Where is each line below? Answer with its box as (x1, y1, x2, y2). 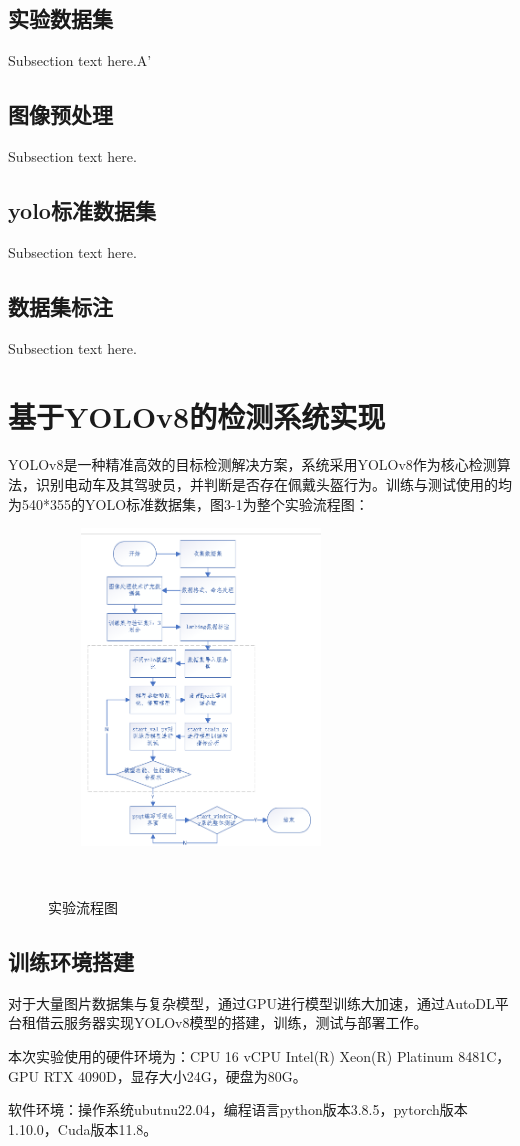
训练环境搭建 (8, 945, 134, 976)
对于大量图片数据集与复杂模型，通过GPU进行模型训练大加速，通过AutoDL (8, 992, 495, 1013)
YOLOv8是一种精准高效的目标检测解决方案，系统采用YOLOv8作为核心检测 (8, 454, 497, 475)
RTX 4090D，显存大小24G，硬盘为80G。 (43, 1065, 307, 1086)
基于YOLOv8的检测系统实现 (8, 396, 386, 437)
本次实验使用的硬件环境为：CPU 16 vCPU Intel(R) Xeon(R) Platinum (8, 1045, 454, 1066)
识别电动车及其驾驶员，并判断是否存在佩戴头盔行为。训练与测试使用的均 (35, 473, 512, 494)
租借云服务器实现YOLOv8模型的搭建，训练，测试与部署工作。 (21, 1012, 428, 1033)
